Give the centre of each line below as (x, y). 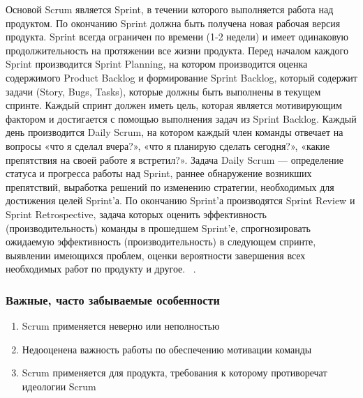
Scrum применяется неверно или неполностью (121, 326)
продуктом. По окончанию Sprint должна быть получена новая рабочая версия (173, 23)
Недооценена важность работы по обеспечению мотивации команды (167, 349)
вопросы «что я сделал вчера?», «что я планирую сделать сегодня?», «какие (168, 145)
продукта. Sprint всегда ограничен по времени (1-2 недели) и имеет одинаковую (177, 37)
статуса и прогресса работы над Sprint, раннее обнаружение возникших (159, 173)
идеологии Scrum (59, 386)
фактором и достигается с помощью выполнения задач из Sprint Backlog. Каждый (181, 118)
